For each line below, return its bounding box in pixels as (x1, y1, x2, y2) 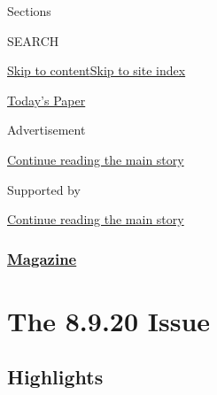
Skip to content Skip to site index (7, 61, 186, 80)
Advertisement (7, 120, 86, 139)
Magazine (7, 247, 77, 269)
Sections (7, 2, 51, 19)
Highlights (7, 363, 104, 391)
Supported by (7, 180, 81, 198)
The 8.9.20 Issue (7, 302, 211, 338)
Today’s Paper (7, 90, 86, 109)
